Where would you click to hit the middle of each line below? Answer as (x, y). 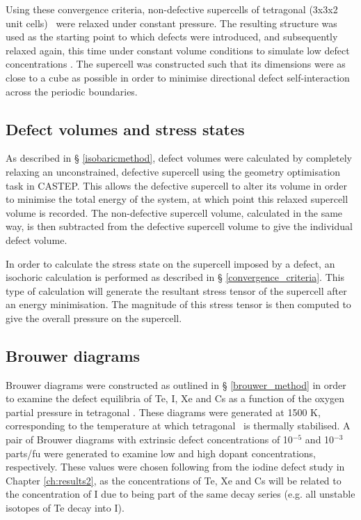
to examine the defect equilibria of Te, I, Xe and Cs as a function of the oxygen (175, 398)
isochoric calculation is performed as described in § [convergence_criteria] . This (175, 277)
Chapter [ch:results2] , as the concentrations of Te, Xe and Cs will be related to (174, 480)
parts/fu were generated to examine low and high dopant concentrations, (161, 453)
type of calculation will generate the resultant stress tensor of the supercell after (176, 290)
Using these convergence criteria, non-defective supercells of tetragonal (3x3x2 (172, 9)
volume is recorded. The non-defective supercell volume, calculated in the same (174, 212)
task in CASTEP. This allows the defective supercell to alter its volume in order (176, 185)
